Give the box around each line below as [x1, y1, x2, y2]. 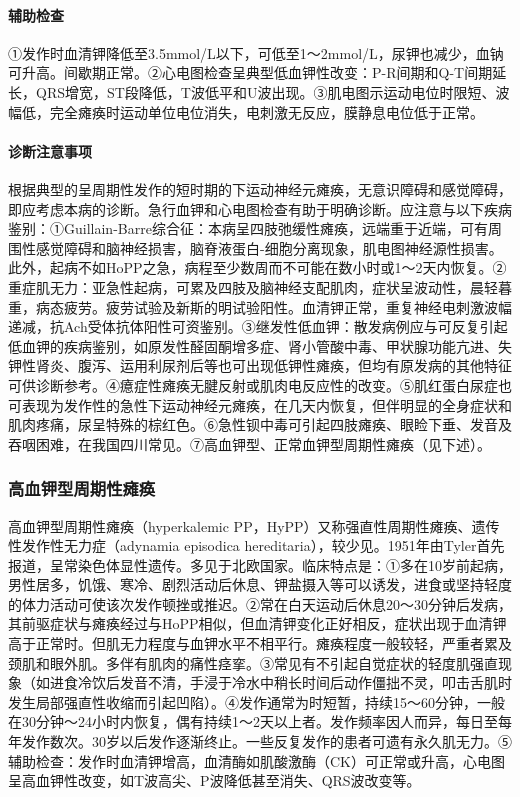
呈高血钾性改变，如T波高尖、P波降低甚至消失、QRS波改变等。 [8, 770, 421, 791]
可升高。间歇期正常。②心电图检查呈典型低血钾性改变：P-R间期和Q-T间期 [8, 62, 493, 83]
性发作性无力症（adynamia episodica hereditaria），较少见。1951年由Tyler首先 [8, 535, 505, 556]
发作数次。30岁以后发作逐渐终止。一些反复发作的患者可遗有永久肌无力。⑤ [21, 731, 512, 752]
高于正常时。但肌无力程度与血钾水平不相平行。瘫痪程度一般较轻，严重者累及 [8, 633, 512, 654]
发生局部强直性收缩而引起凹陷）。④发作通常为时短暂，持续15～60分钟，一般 [8, 691, 505, 712]
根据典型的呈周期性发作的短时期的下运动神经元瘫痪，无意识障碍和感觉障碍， [8, 178, 512, 199]
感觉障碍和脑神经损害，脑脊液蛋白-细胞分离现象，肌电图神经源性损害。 [35, 237, 503, 258]
